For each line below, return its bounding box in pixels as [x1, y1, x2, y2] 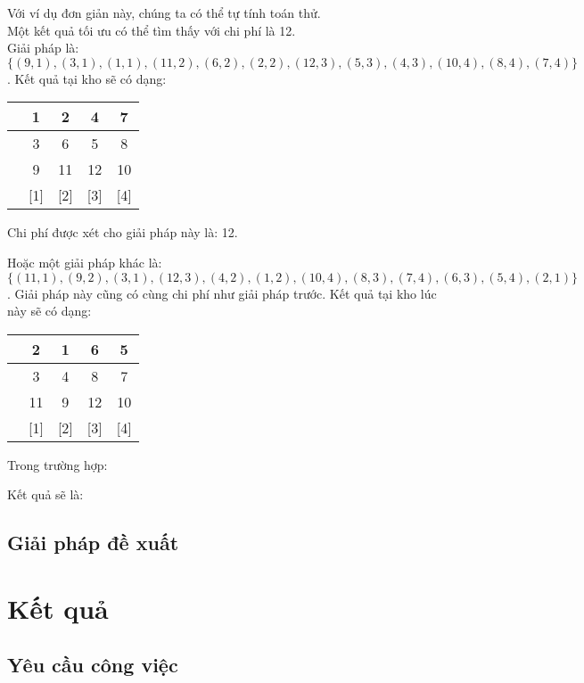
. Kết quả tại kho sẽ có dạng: [7, 69, 167, 87]
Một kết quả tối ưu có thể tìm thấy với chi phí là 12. [7, 21, 296, 39]
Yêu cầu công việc [7, 651, 178, 679]
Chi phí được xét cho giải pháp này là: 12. [7, 223, 238, 242]
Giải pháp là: [7, 38, 79, 57]
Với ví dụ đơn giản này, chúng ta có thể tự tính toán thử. [7, 4, 321, 21]
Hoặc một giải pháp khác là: [7, 252, 162, 271]
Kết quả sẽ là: [7, 485, 84, 504]
